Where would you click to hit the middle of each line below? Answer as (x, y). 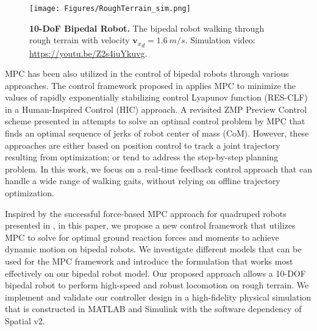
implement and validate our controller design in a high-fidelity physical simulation (158, 297)
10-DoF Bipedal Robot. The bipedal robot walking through (147, 28)
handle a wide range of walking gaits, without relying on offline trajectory (143, 181)
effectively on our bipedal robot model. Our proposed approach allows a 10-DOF (155, 273)
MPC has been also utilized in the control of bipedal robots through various (147, 73)
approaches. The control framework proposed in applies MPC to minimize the (151, 85)
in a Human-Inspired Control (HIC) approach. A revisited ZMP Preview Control (156, 109)
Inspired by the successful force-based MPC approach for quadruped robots (146, 213)
